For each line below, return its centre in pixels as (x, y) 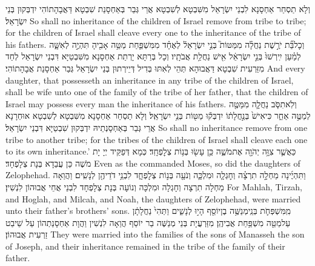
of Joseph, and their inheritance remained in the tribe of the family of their (145, 246)
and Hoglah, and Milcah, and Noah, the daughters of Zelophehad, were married (153, 198)
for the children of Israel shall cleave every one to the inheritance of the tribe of (153, 32)
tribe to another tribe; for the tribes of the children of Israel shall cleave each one (157, 139)
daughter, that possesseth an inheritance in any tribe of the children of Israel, (150, 80)
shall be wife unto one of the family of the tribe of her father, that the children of (157, 92)
